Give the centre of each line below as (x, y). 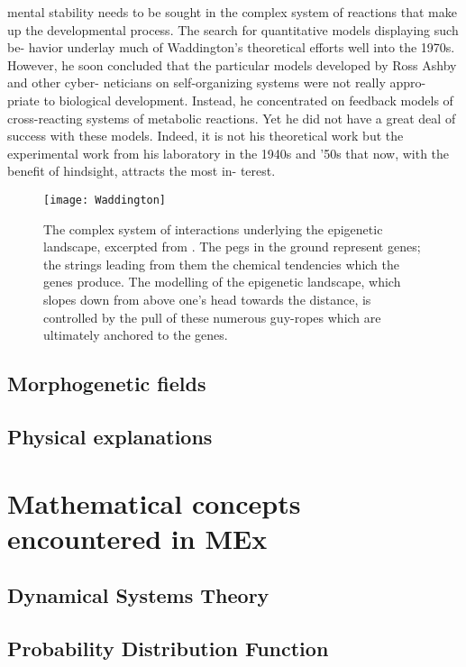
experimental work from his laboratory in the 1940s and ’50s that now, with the (228, 153)
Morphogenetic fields (107, 384)
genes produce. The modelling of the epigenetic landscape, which (222, 282)
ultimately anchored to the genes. (136, 335)
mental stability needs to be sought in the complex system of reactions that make (233, 12)
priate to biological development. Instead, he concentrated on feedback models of (230, 100)
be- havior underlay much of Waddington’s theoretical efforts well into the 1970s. (231, 47)
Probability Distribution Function (168, 649)
